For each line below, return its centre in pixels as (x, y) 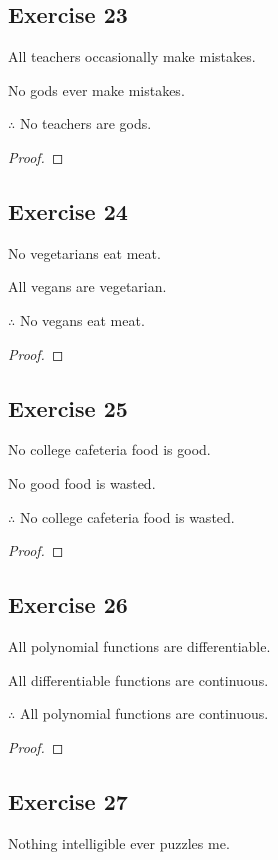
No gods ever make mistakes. (96, 89)
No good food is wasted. (82, 482)
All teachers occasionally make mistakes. (132, 56)
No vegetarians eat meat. (84, 252)
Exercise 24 (68, 210)
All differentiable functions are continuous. (138, 679)
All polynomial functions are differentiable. (139, 645)
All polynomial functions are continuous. (144, 713)
